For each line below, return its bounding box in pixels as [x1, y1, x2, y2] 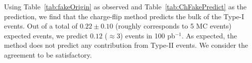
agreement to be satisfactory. [4, 49, 92, 60]
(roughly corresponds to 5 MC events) [115, 21, 232, 31]
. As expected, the [181, 30, 237, 40]
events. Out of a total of [4, 21, 78, 31]
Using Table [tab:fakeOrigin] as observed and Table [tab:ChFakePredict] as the [4, 1, 247, 11]
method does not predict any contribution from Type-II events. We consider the [4, 40, 248, 50]
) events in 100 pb [120, 30, 175, 40]
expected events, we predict [4, 30, 88, 40]
